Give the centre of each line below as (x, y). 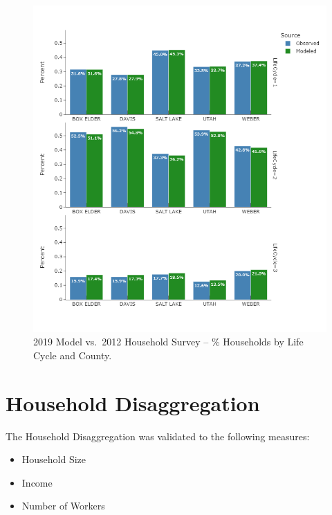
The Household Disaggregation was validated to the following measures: (158, 436)
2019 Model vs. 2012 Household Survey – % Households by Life (168, 342)
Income (37, 482)
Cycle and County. (73, 355)
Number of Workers (63, 506)
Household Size (54, 459)
